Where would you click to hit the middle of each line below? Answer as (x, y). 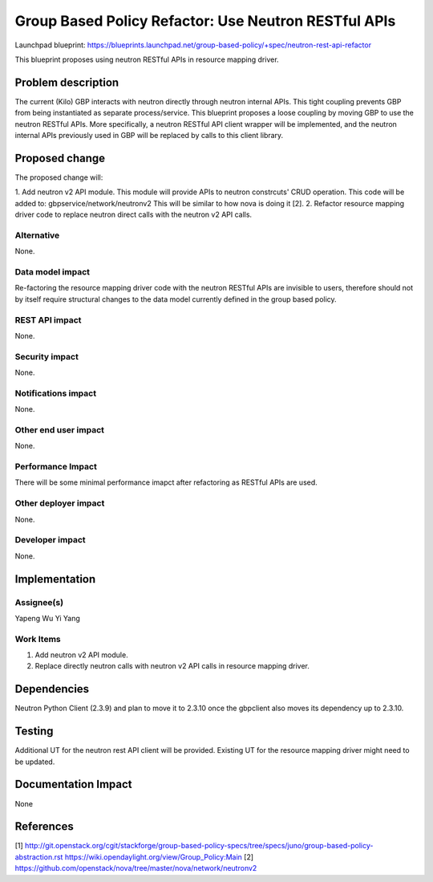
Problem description (67, 82)
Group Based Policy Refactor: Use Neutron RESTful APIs (205, 21)
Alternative (37, 235)
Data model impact (53, 272)
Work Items (38, 639)
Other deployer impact (60, 503)
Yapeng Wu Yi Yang (47, 618)
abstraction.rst (39, 857)
